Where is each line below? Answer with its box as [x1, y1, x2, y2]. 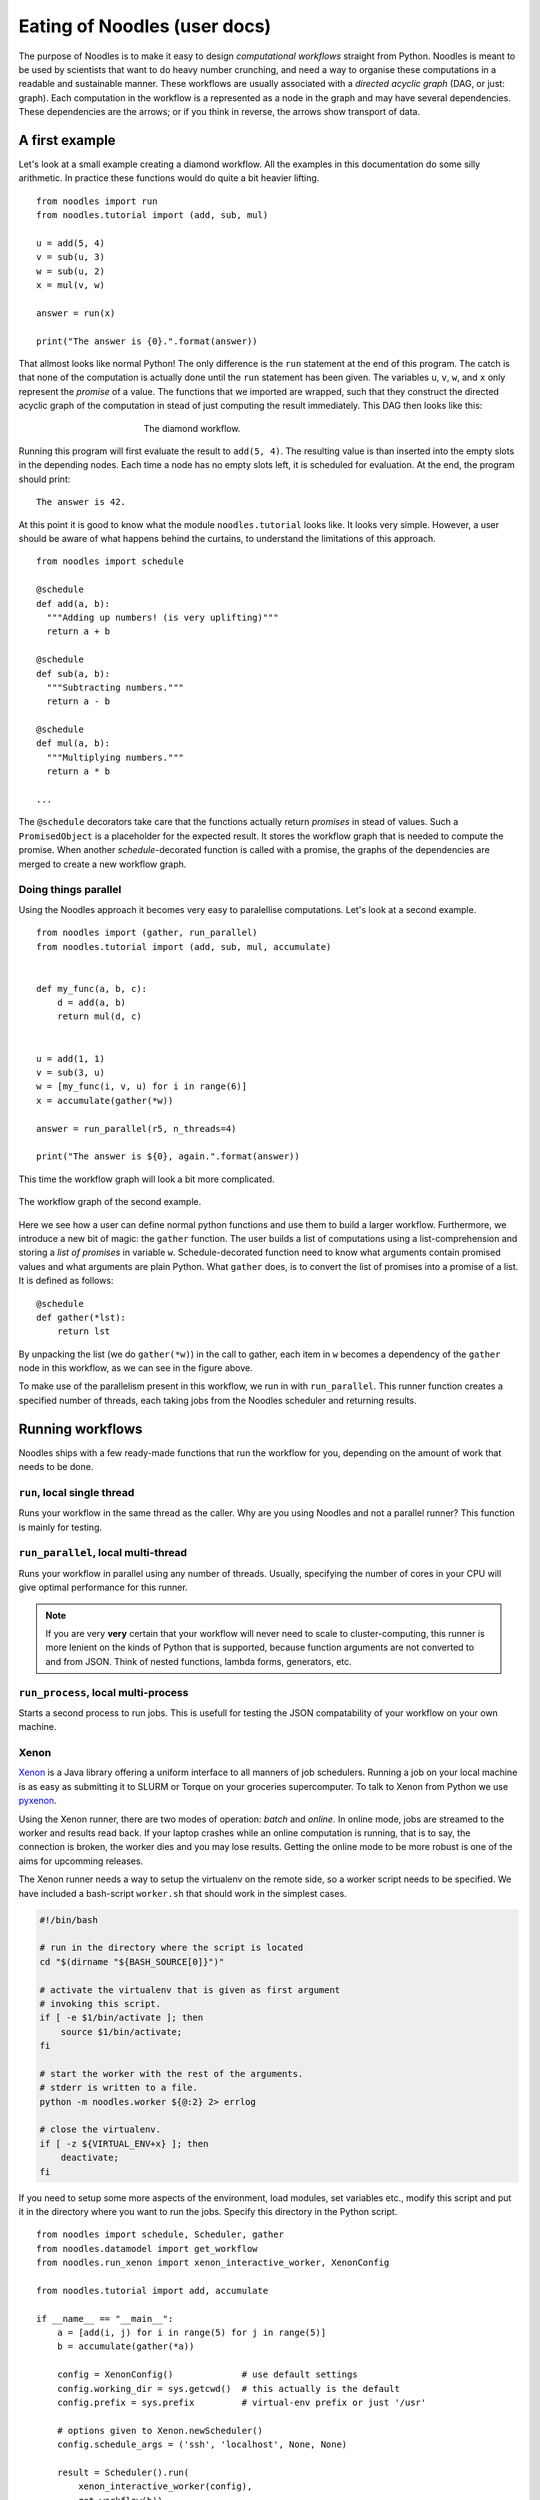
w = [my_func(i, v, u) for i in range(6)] [36, 1081, 248, 1092]
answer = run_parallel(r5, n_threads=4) [36, 1123, 237, 1134]
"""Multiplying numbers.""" [46, 751, 185, 763]
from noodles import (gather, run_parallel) [36, 927, 259, 939]
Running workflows [18, 1420, 143, 1437]
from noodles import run [36, 195, 158, 207]
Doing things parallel [18, 883, 122, 897]
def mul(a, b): [36, 738, 111, 749]
